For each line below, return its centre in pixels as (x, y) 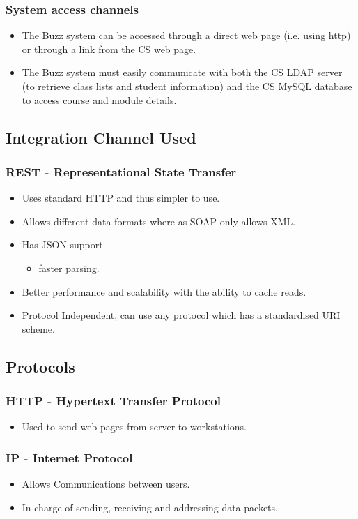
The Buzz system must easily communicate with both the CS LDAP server (182, 72)
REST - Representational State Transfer (121, 171)
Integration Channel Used (101, 137)
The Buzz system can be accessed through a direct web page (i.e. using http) (186, 35)
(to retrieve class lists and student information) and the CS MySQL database (187, 86)
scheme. (38, 328)
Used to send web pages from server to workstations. (134, 427)
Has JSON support (62, 245)
